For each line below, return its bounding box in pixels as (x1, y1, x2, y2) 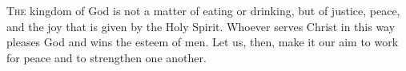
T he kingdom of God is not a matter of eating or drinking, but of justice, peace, (6, 2, 400, 18)
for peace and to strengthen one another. (6, 49, 207, 65)
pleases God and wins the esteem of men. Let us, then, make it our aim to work (6, 34, 399, 50)
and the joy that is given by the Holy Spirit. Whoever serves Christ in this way (6, 18, 396, 34)
